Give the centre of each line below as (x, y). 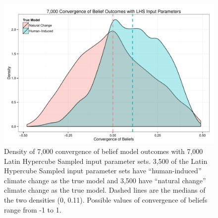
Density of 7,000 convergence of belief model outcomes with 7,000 (104, 151)
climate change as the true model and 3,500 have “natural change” (105, 180)
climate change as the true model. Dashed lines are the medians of (105, 190)
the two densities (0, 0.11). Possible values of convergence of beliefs (106, 199)
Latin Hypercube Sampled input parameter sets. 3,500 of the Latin (106, 161)
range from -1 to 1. (33, 209)
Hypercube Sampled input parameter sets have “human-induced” (103, 171)
